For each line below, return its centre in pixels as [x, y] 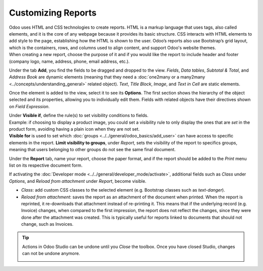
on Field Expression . [29, 106]
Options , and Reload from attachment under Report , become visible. [78, 181]
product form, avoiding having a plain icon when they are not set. [74, 129]
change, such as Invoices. [47, 224]
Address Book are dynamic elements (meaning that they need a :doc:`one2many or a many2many [107, 77]
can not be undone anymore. [51, 253]
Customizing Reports [53, 13]
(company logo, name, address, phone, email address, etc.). [69, 61]
